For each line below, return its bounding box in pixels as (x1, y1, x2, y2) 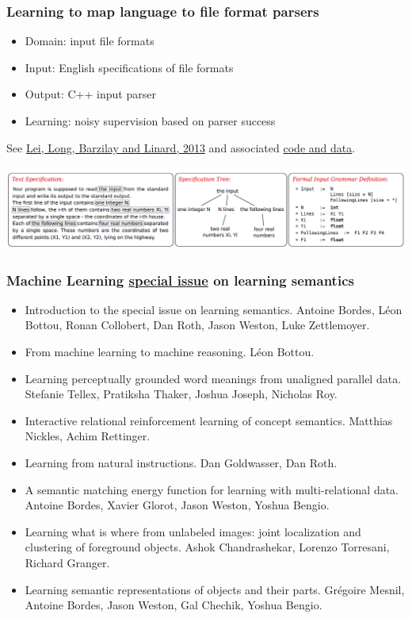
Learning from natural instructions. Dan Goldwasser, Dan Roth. (25, 455, 338, 470)
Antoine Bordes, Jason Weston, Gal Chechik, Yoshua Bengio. (25, 597, 322, 613)
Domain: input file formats (25, 33, 154, 49)
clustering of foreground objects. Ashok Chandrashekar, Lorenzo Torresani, (25, 539, 390, 555)
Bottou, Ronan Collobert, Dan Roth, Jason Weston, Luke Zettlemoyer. (25, 317, 370, 333)
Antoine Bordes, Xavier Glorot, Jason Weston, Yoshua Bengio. (25, 497, 330, 513)
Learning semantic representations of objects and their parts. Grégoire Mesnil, (25, 581, 405, 597)
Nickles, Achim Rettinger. (25, 428, 151, 444)
